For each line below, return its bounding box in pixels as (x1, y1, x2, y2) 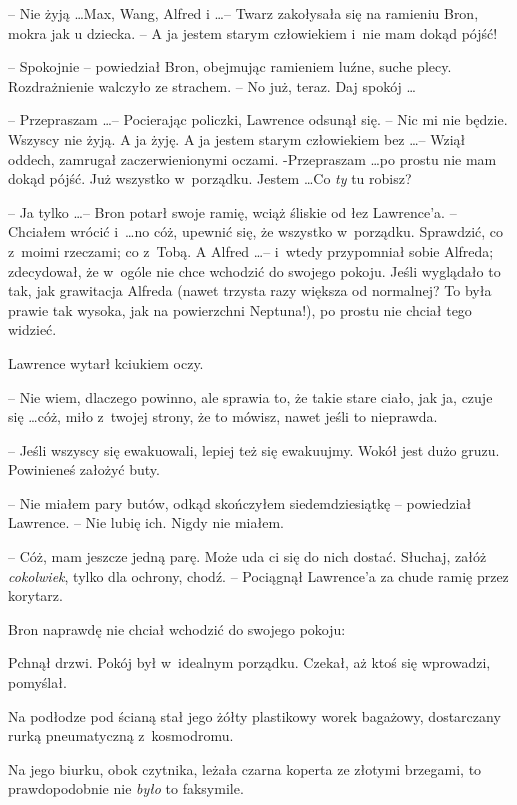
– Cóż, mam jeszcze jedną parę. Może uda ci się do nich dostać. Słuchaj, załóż (8, 546, 487, 567)
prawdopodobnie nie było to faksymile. (8, 778, 244, 799)
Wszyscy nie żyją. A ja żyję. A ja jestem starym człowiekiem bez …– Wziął (8, 128, 466, 149)
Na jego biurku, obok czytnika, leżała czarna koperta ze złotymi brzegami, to (8, 758, 482, 779)
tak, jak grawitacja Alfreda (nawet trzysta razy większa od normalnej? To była (8, 280, 492, 301)
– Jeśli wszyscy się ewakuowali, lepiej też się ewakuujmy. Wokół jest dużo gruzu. (8, 439, 500, 460)
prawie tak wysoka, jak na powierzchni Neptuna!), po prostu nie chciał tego (8, 299, 472, 320)
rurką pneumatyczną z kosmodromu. (8, 725, 234, 746)
